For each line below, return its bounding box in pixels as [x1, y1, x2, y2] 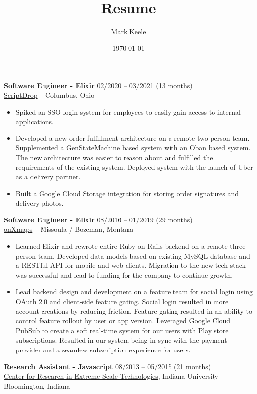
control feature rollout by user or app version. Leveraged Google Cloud [15, 315, 231, 326]
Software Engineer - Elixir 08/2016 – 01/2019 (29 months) [4, 214, 193, 224]
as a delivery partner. [15, 172, 81, 182]
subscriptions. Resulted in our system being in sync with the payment [15, 335, 227, 345]
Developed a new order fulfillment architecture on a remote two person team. [15, 132, 250, 143]
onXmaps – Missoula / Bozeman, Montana [4, 224, 134, 234]
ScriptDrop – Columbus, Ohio [4, 89, 95, 100]
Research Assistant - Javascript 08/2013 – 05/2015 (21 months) [4, 361, 211, 371]
